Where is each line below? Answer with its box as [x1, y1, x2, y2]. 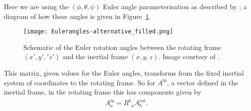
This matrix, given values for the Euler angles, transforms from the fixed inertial [4, 68, 244, 78]
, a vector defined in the [167, 77, 238, 87]
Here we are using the [4, 1, 69, 11]
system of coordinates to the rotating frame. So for [4, 77, 156, 87]
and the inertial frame [62, 51, 128, 62]
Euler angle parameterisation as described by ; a [103, 1, 247, 11]
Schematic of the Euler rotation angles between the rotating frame [23, 42, 221, 52]
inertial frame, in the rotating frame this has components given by [4, 87, 201, 97]
